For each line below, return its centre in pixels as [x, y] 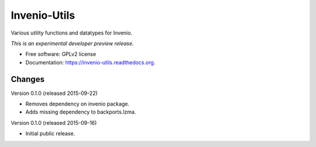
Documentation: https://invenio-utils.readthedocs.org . [90, 62]
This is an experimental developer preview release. [72, 43]
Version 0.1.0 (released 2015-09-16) [54, 122]
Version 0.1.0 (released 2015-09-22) [54, 93]
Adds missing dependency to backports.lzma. [81, 112]
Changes [28, 79]
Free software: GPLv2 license [61, 54]
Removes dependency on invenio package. [78, 104]
